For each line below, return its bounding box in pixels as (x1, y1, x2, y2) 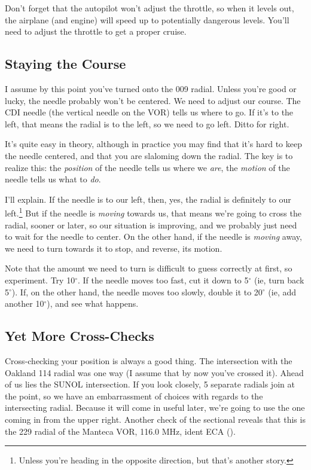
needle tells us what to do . (5, 173, 101, 185)
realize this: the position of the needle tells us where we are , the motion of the (5, 161, 290, 173)
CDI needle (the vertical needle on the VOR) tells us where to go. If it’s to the (5, 106, 294, 118)
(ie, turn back (254, 273, 304, 286)
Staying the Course (5, 54, 126, 73)
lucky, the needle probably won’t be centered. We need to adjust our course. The (5, 94, 301, 106)
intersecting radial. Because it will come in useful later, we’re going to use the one (5, 401, 305, 414)
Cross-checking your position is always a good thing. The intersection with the (5, 354, 292, 367)
